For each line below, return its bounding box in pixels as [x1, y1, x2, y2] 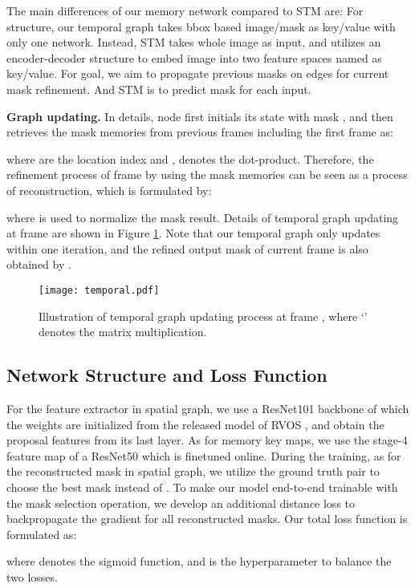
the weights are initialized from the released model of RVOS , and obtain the [6, 416, 384, 432]
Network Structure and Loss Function [6, 363, 328, 387]
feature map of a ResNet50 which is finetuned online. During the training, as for [6, 447, 401, 464]
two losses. [6, 568, 58, 585]
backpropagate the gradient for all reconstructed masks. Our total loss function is [6, 510, 408, 527]
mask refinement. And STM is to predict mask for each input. [6, 80, 311, 97]
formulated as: [6, 525, 77, 542]
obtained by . [6, 256, 71, 273]
